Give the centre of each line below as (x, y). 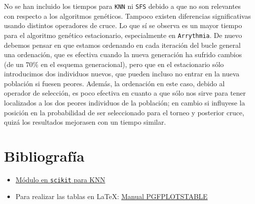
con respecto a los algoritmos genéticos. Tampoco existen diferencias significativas (127, 16)
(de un (14, 64)
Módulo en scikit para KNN (60, 179)
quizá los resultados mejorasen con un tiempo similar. (85, 122)
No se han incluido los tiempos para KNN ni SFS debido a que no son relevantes (123, 6)
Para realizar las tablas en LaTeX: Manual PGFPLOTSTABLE (111, 196)
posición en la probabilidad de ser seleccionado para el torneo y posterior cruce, (124, 112)
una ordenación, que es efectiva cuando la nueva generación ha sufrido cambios (123, 54)
